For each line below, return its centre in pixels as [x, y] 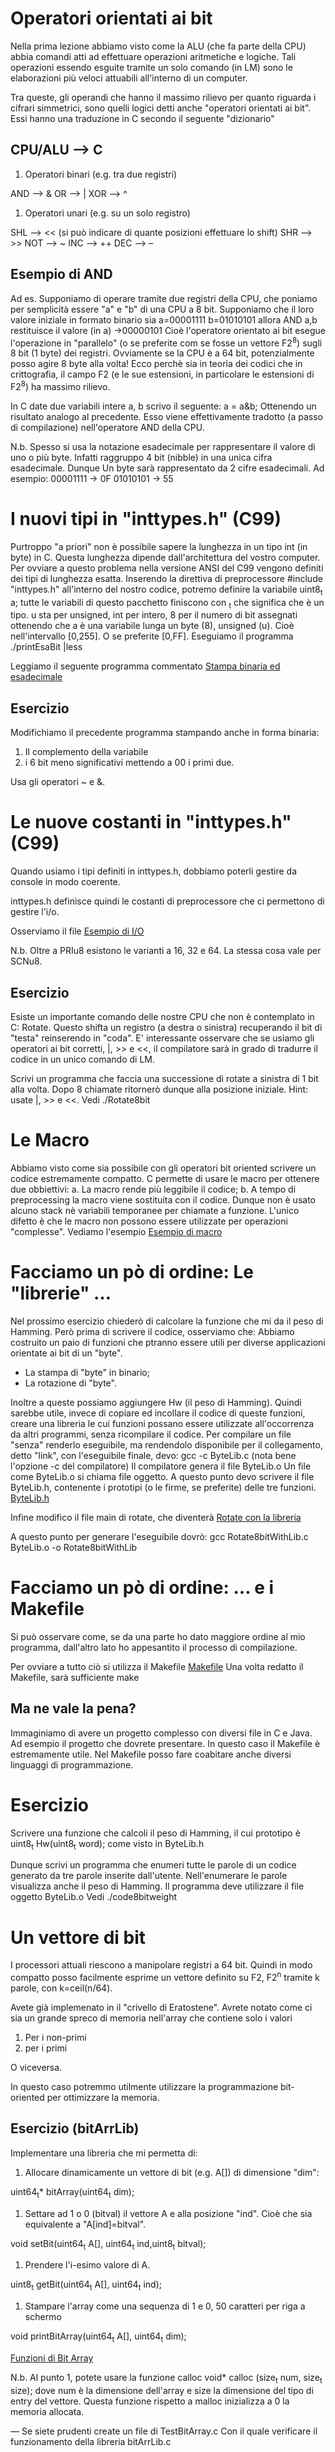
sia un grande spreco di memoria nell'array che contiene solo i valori [151, 2018]
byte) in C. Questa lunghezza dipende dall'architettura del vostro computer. [165, 557]
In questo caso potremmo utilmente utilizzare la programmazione [144, 2086]
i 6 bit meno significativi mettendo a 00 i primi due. [129, 763]
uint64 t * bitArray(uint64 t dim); [72, 2192]
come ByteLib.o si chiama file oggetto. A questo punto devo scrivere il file [162, 1476]
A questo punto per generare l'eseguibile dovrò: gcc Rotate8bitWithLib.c [159, 1536]
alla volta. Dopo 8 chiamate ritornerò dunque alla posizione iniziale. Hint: [159, 1089]
